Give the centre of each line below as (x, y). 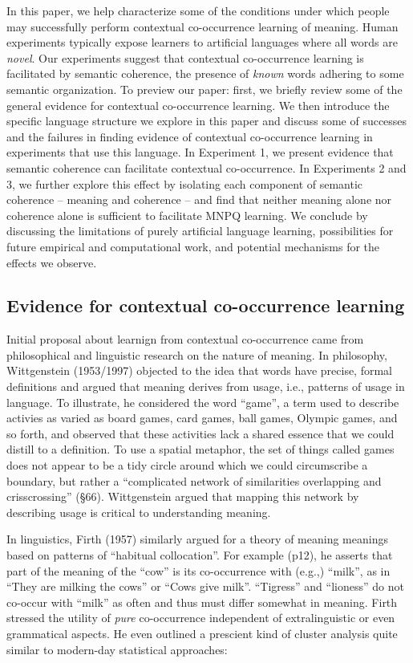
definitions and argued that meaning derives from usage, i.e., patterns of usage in (206, 386)
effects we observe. (52, 262)
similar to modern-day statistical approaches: (117, 649)
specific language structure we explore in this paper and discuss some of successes (207, 121)
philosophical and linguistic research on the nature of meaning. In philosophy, (197, 354)
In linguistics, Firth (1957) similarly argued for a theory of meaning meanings (197, 539)
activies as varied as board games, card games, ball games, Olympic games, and (202, 418)
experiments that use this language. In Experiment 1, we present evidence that (200, 152)
